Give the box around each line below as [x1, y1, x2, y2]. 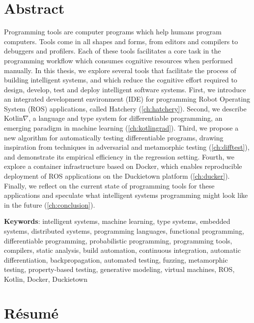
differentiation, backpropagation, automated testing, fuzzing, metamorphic [4, 254, 228, 265]
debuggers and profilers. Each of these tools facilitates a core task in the [4, 46, 221, 56]
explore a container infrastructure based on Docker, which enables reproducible [4, 161, 242, 171]
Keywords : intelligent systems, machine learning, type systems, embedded [4, 216, 230, 226]
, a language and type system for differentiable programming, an [28, 113, 223, 123]
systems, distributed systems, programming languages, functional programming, [4, 226, 244, 236]
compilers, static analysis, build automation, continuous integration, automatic [4, 245, 241, 255]
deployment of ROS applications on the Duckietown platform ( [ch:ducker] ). [4, 171, 230, 181]
